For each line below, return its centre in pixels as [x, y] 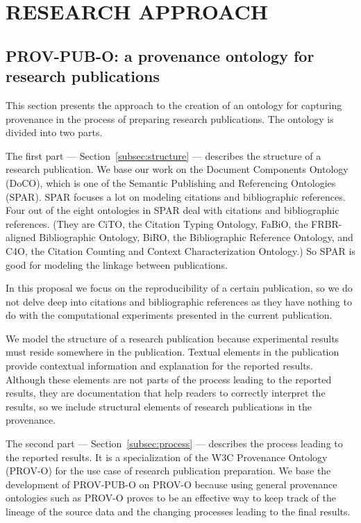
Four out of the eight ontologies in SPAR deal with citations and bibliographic [173, 210]
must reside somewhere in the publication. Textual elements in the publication [173, 352]
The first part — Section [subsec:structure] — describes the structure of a [163, 155]
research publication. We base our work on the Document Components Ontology [177, 169]
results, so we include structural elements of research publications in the [159, 406]
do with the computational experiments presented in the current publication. [169, 315]
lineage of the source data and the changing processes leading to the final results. [178, 511]
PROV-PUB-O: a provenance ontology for [160, 55]
